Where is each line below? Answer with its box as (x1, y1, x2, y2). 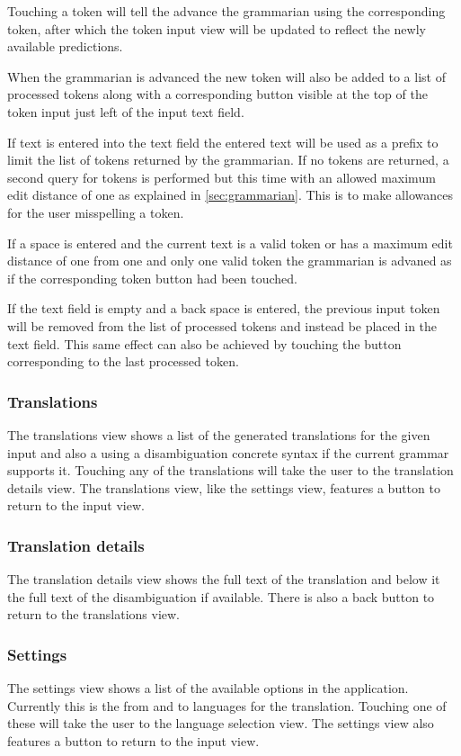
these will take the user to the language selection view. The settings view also (7, 714, 434, 733)
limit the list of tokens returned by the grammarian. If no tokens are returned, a (7, 150, 449, 169)
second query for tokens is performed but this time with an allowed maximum (7, 167, 436, 186)
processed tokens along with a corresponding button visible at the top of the (7, 85, 428, 103)
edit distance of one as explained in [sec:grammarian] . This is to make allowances (7, 185, 453, 204)
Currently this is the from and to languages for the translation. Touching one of (7, 696, 447, 715)
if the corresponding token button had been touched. (7, 268, 297, 287)
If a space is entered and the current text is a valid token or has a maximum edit (7, 233, 453, 252)
